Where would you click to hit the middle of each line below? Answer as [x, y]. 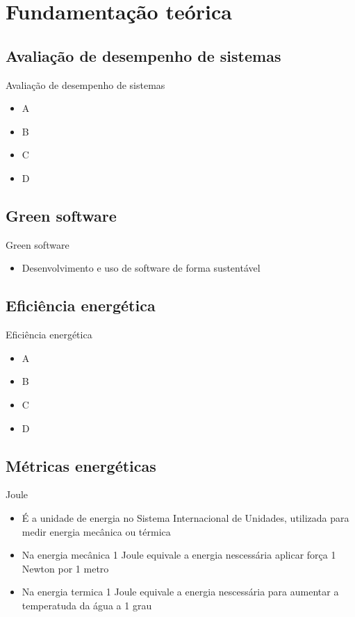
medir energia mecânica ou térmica [96, 531]
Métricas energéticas [81, 465]
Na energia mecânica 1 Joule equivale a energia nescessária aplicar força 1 [179, 555]
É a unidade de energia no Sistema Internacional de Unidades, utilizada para [185, 517]
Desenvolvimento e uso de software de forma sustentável [141, 268]
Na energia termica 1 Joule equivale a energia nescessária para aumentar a [180, 592]
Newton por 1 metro [65, 568]
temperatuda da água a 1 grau [87, 605]
